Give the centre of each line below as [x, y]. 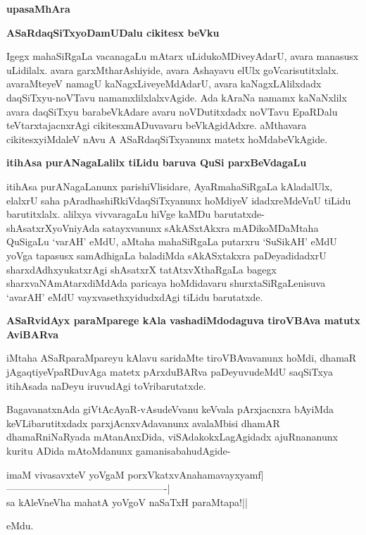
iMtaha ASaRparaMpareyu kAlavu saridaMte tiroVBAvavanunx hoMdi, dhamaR [182, 358]
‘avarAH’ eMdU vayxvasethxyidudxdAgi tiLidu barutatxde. [135, 296]
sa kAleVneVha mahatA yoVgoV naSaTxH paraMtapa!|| [127, 502]
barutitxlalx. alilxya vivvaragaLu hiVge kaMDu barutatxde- [135, 214]
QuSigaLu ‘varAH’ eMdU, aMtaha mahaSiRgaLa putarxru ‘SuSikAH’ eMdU [172, 241]
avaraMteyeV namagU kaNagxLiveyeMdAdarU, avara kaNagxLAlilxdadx [164, 84]
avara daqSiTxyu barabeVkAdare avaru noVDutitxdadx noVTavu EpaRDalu [172, 111]
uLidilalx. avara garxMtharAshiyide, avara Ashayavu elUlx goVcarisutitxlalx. [173, 69]
